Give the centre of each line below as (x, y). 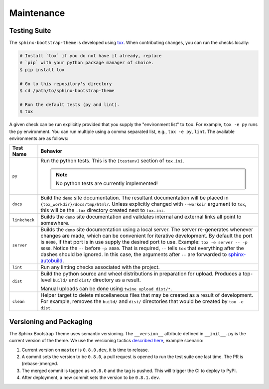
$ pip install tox (42, 69)
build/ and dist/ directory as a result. (97, 280)
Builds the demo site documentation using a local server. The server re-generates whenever (147, 230)
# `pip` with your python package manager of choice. (87, 63)
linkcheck (23, 220)
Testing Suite (30, 31)
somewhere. (55, 223)
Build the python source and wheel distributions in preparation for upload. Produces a (141, 274)
